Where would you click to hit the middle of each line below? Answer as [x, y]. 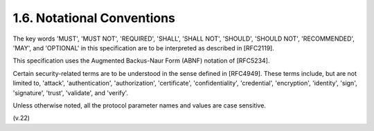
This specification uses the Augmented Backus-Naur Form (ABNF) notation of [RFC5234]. [141, 61]
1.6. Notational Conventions [94, 18]
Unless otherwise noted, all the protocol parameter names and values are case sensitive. [140, 105]
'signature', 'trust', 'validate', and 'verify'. [70, 92]
